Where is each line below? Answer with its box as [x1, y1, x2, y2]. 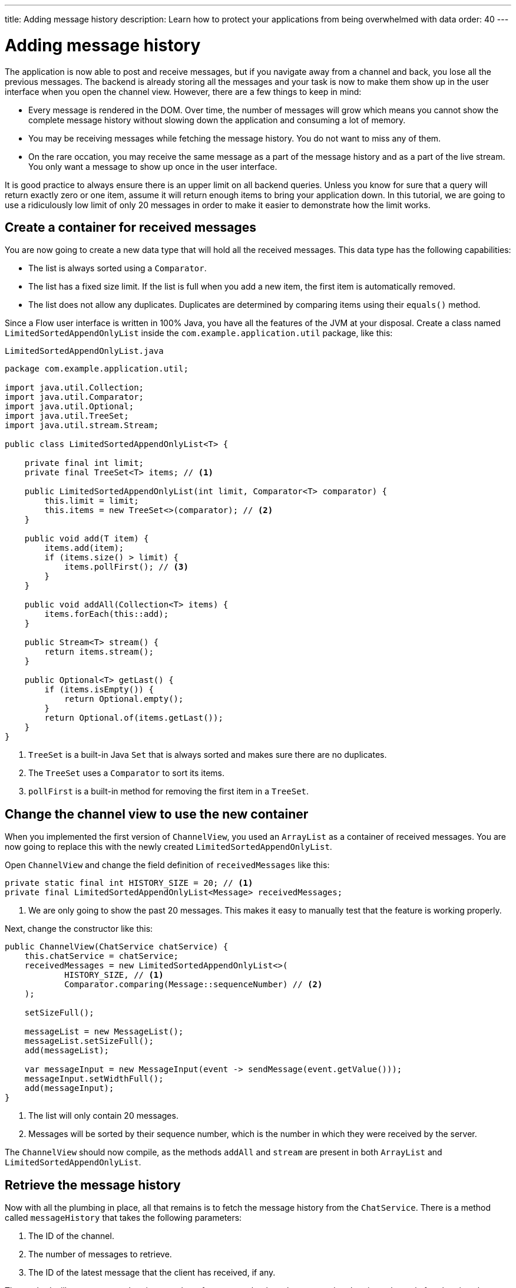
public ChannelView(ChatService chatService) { [5, 942, 229, 952]
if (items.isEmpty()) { [44, 685, 154, 695]
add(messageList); [24, 1046, 110, 1056]
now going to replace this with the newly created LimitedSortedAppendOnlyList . [5, 842, 332, 852]
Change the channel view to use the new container [5, 806, 309, 822]
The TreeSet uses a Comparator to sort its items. [28, 768, 224, 778]
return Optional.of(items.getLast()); [44, 713, 223, 723]
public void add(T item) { [24, 534, 149, 544]
